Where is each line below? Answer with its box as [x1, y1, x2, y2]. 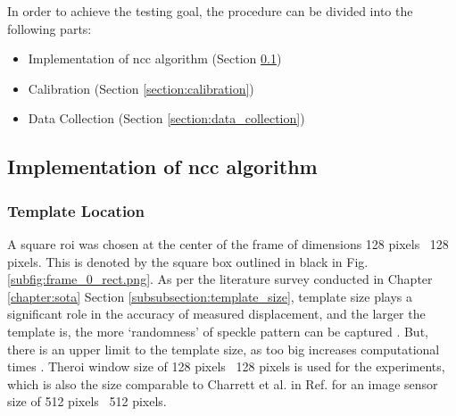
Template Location [7, 199, 145, 221]
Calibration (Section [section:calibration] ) [28, 79, 254, 97]
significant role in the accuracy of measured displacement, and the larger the [7, 304, 426, 323]
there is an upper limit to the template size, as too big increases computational [7, 339, 440, 358]
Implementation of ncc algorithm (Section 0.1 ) [28, 49, 282, 68]
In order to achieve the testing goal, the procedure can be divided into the [7, 2, 413, 20]
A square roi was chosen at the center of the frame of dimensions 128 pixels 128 [7, 234, 449, 253]
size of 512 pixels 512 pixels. [7, 392, 167, 411]
